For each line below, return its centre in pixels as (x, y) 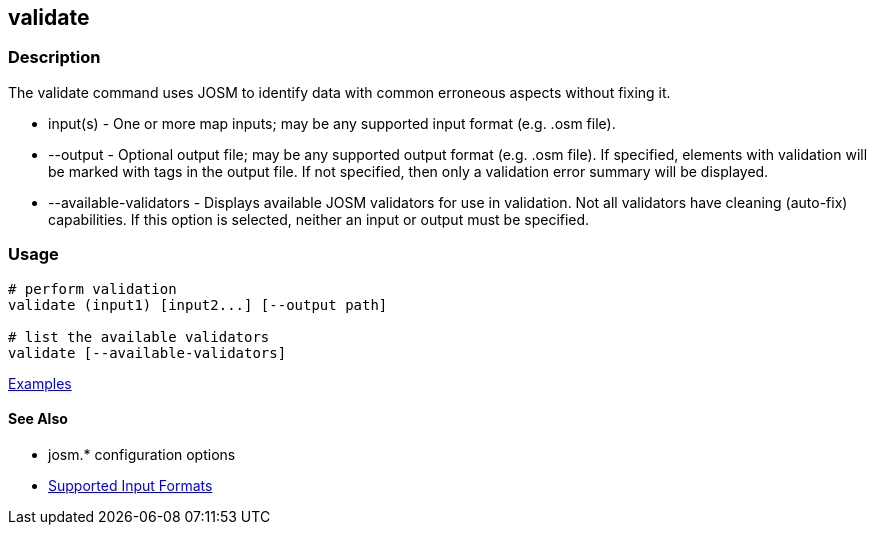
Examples (40, 383)
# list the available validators (139, 336)
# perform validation (92, 288)
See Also (38, 419)
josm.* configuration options (142, 454)
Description (54, 57)
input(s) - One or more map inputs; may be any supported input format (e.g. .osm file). (332, 123)
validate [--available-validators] (147, 352)
